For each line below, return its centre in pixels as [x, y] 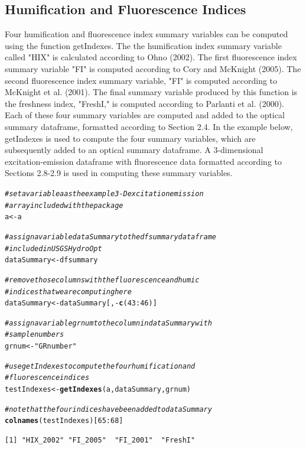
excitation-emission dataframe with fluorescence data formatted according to [143, 161]
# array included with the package [64, 205]
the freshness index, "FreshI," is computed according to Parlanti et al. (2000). [145, 103]
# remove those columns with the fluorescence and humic [102, 280]
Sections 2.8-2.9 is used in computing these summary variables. [119, 173]
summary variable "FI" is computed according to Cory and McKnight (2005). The [153, 68]
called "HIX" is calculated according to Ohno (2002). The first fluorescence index [151, 57]
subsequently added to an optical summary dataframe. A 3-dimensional [134, 150]
